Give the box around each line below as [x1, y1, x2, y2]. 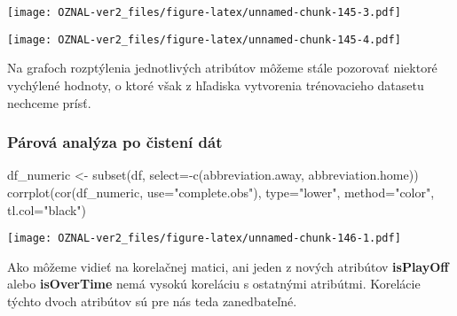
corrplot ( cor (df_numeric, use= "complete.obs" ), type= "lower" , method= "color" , [7, 182, 435, 201]
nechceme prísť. [7, 93, 91, 112]
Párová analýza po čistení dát [7, 131, 223, 153]
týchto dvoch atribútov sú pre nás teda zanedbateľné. [7, 291, 297, 310]
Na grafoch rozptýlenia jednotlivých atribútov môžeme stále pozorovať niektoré [7, 58, 437, 77]
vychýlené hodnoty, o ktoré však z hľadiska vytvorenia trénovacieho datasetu [7, 75, 424, 94]
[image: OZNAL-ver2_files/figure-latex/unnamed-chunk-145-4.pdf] [7, 33, 401, 46]
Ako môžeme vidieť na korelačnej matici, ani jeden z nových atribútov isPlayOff [7, 257, 449, 275]
